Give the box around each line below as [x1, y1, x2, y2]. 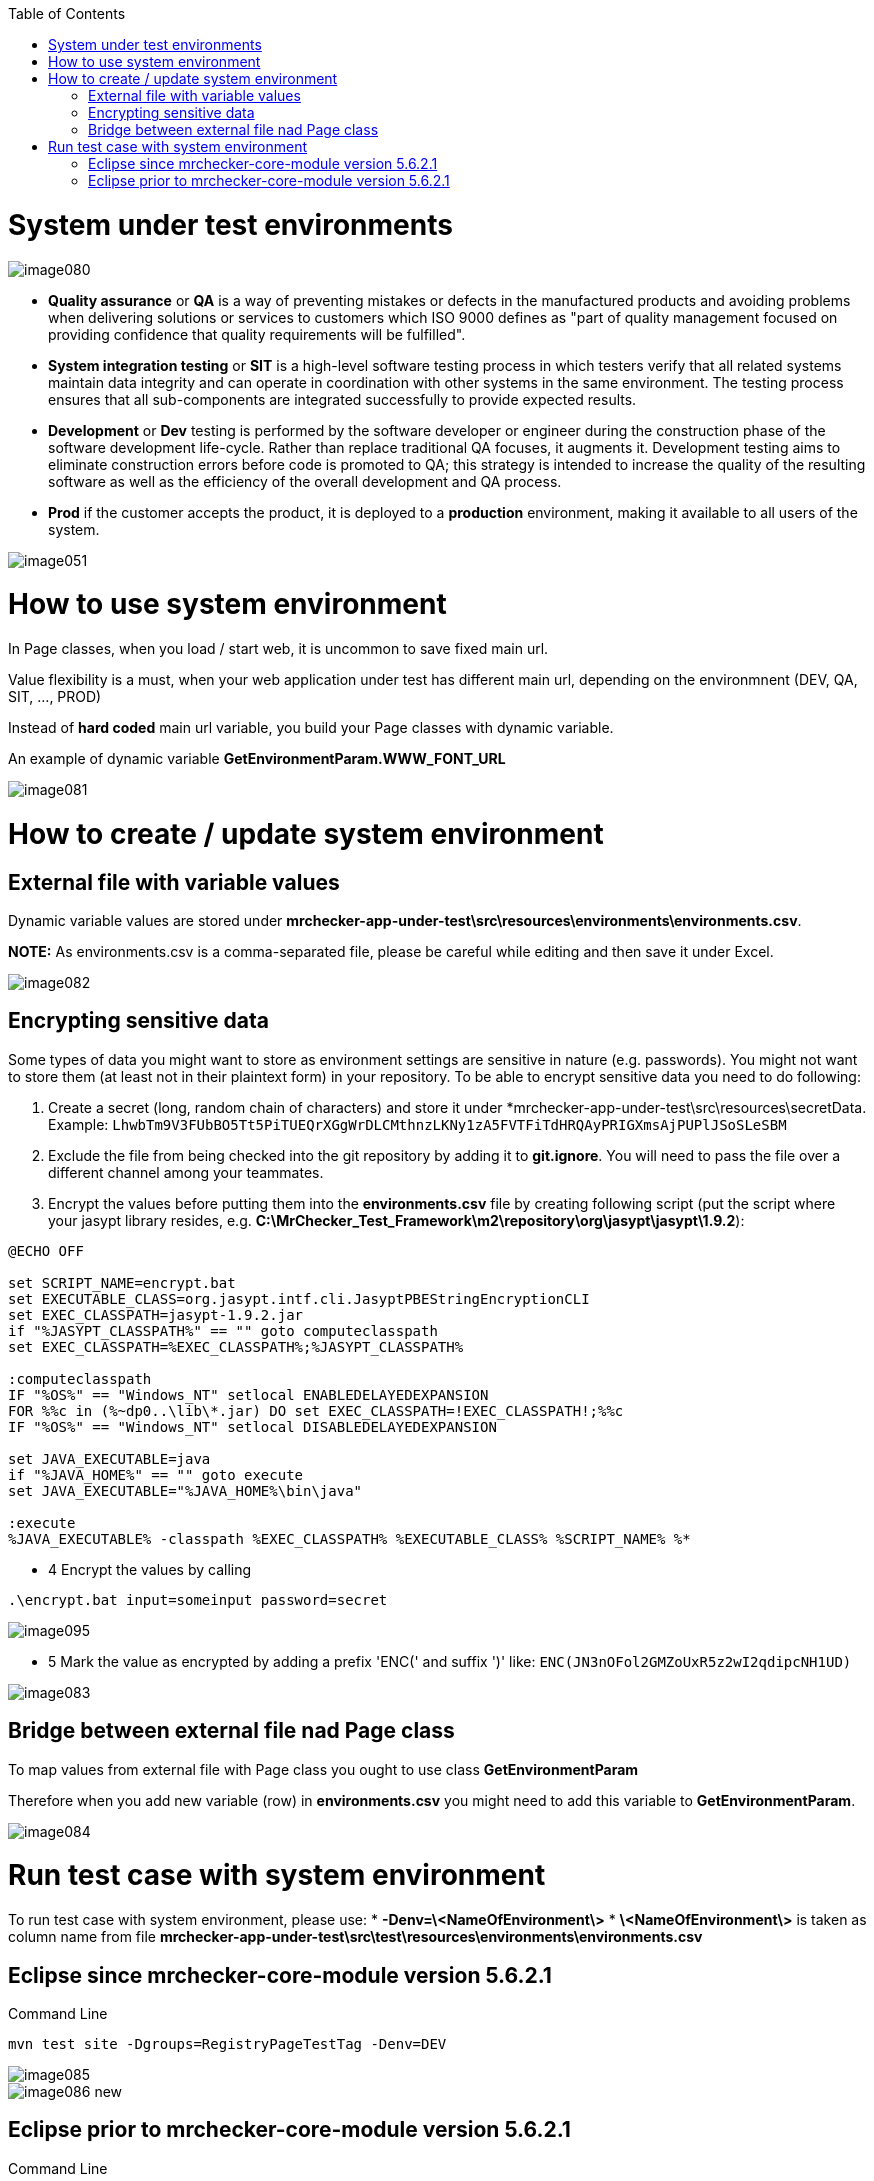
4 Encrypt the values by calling [48, 1560, 252, 1578]
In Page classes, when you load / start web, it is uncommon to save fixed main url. [8, 640, 549, 657]
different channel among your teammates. [48, 1163, 324, 1181]
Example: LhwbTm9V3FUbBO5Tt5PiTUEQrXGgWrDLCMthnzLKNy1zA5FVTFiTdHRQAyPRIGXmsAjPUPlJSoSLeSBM [48, 1115, 787, 1133]
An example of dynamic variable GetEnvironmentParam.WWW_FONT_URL [8, 750, 506, 767]
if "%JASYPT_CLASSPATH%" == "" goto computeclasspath [8, 1322, 438, 1339]
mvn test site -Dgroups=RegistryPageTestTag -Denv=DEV [8, 2035, 447, 2052]
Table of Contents [8, 5, 126, 22]
